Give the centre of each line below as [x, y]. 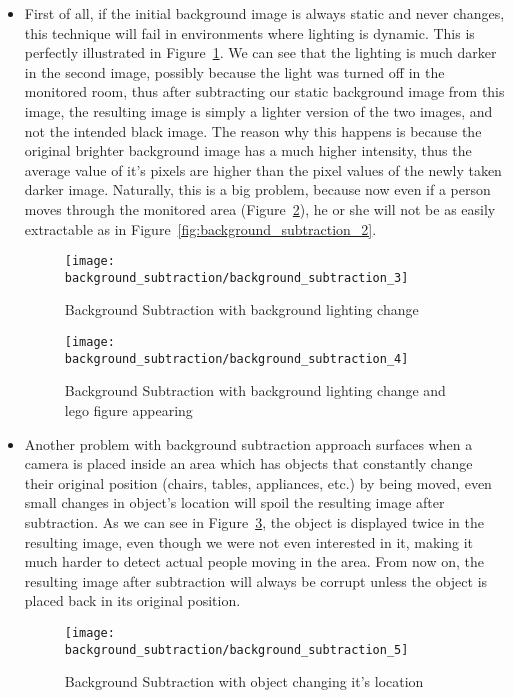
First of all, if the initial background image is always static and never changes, [264, 13]
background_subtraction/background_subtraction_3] [236, 277]
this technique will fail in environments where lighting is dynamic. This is [249, 32]
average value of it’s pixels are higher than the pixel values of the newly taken [263, 169]
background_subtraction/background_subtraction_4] [236, 358]
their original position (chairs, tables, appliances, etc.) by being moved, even [258, 482]
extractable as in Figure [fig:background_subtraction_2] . [200, 228]
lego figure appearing [128, 409]
